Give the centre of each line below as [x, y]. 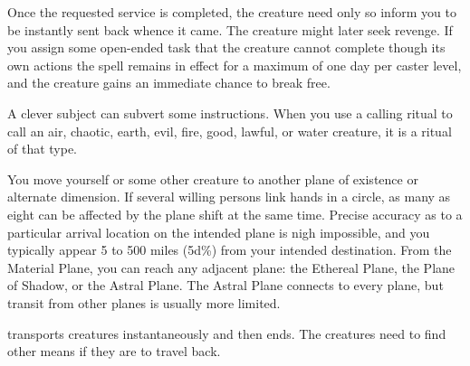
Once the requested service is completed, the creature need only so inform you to [232, 12]
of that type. [43, 149]
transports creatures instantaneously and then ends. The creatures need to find [227, 333]
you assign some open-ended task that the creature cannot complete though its [226, 47]
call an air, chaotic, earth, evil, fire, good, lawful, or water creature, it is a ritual [230, 131]
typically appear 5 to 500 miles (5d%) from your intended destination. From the [230, 250]
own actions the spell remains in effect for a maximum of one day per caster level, [235, 65]
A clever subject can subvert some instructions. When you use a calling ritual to [230, 113]
